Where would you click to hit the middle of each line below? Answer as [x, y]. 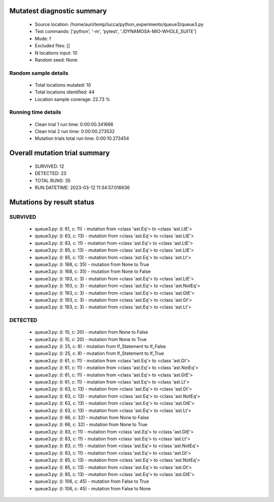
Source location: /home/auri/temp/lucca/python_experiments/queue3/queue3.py [119, 24]
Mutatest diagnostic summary [58, 11]
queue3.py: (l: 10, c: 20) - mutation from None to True [91, 339]
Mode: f [43, 39]
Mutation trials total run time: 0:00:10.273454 [82, 138]
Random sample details [39, 73]
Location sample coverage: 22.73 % [73, 99]
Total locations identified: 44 [65, 92]
